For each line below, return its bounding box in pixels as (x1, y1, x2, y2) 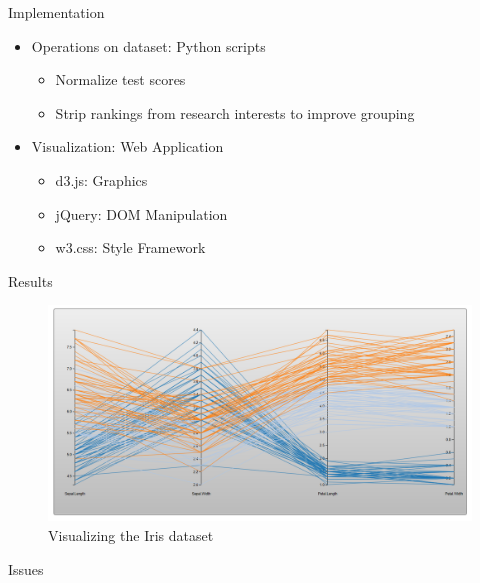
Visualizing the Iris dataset (48, 525, 214, 546)
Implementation (8, 2, 105, 22)
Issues (8, 558, 44, 579)
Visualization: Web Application (31, 136, 224, 157)
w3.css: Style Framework (55, 237, 206, 258)
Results (8, 270, 53, 291)
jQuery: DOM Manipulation (55, 203, 228, 224)
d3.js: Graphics (55, 169, 148, 190)
